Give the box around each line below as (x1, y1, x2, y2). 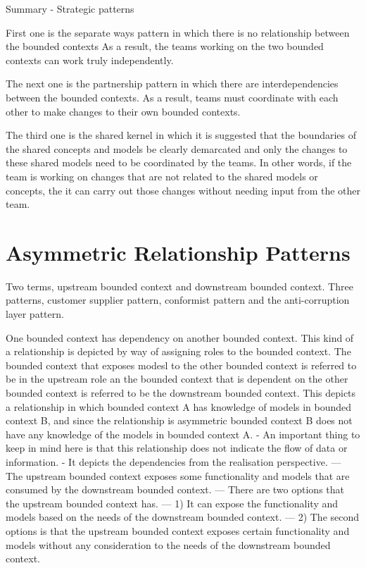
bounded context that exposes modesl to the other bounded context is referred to (6, 357, 357, 372)
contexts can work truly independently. (6, 52, 174, 67)
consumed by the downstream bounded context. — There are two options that (6, 482, 344, 497)
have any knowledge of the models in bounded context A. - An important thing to (6, 426, 360, 441)
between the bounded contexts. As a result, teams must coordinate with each (6, 89, 339, 104)
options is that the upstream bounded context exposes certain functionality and (6, 523, 350, 538)
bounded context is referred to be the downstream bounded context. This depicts (6, 385, 356, 400)
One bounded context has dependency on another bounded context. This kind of (6, 330, 354, 345)
